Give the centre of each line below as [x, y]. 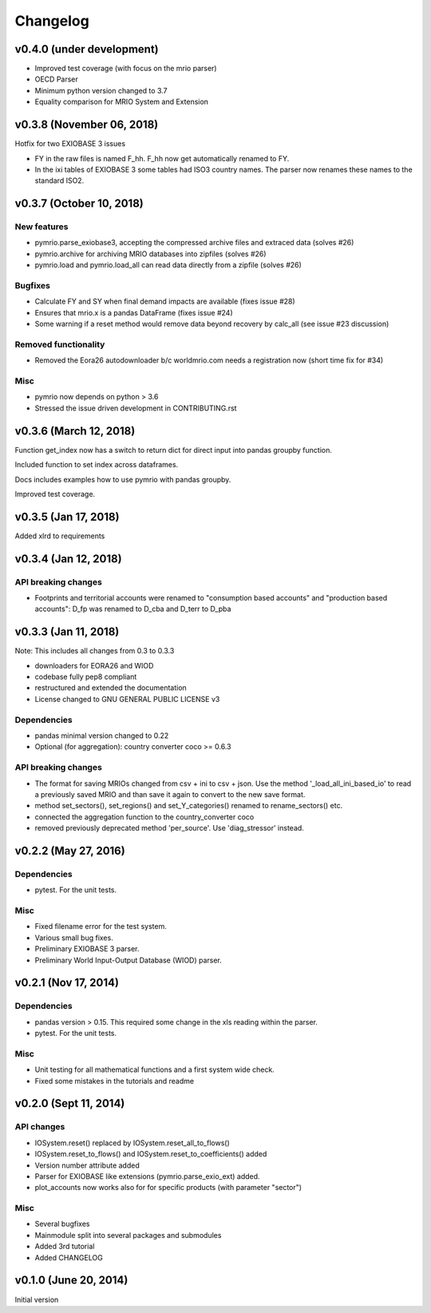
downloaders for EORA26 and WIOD [94, 665]
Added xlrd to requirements [60, 536]
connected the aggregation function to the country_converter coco [144, 817]
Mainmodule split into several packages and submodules [128, 1235]
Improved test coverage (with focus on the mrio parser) [126, 69]
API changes [40, 1127]
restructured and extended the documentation [111, 688]
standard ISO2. [59, 180]
